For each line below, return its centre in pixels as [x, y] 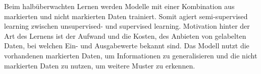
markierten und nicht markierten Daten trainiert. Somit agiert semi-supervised [126, 16]
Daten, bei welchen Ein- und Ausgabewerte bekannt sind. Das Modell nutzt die [127, 46]
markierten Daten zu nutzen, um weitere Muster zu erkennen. [100, 65]
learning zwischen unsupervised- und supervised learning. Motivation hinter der [127, 26]
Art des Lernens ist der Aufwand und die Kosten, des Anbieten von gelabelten [125, 35]
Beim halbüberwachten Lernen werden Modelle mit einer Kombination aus [119, 6]
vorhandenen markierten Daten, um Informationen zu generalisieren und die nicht [131, 55]
